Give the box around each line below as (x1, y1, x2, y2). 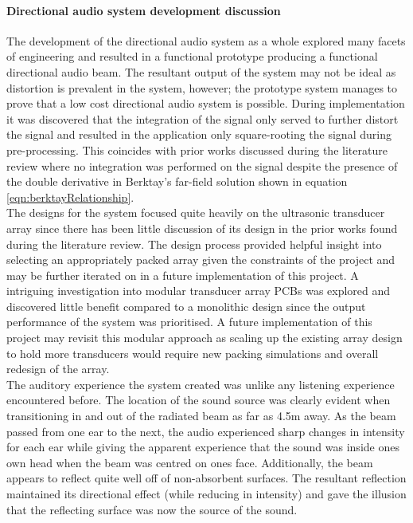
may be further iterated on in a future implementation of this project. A (6, 266, 359, 283)
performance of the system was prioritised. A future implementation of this (6, 313, 372, 330)
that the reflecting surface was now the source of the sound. (6, 501, 298, 517)
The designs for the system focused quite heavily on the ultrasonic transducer (6, 204, 385, 221)
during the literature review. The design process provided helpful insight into (6, 235, 382, 252)
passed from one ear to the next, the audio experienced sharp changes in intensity (6, 423, 405, 439)
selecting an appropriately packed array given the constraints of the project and (6, 251, 395, 268)
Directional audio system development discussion (6, 2, 281, 18)
